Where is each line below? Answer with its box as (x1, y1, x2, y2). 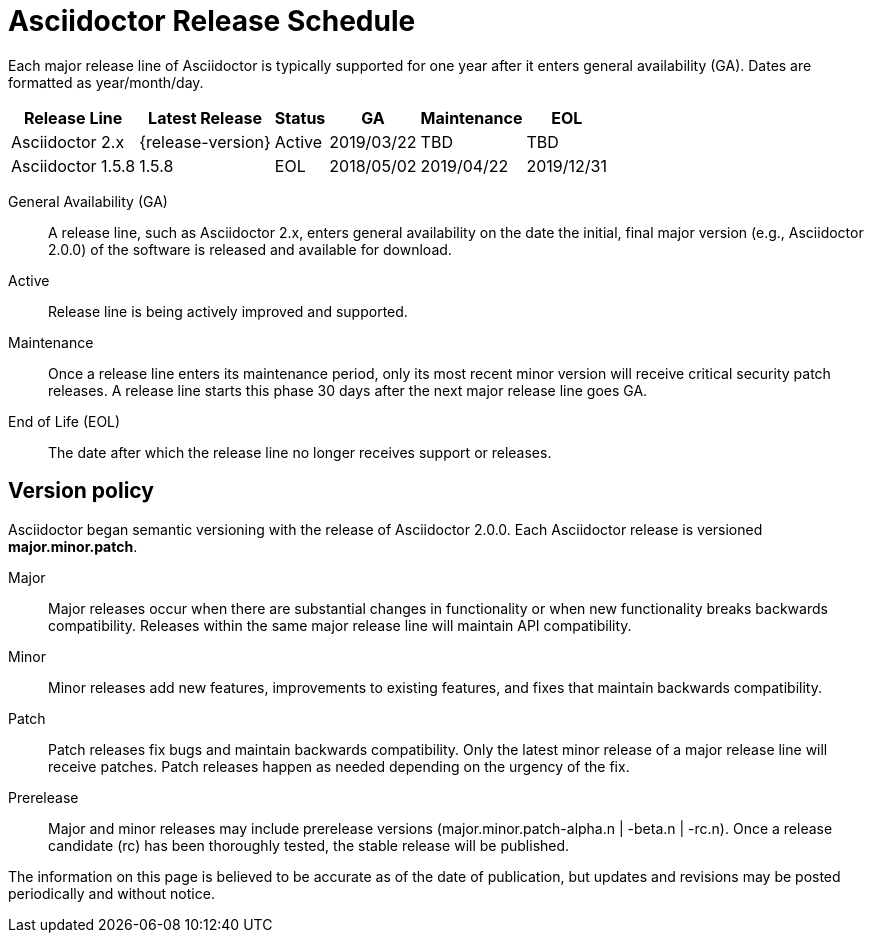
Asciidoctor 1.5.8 (11, 155, 136, 176)
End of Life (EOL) (8, 412, 121, 430)
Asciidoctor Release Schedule (8, 4, 416, 38)
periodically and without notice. (8, 884, 215, 902)
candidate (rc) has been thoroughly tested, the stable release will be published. (48, 836, 570, 854)
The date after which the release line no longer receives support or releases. (48, 443, 552, 461)
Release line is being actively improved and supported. (48, 302, 408, 320)
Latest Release (148, 107, 262, 128)
